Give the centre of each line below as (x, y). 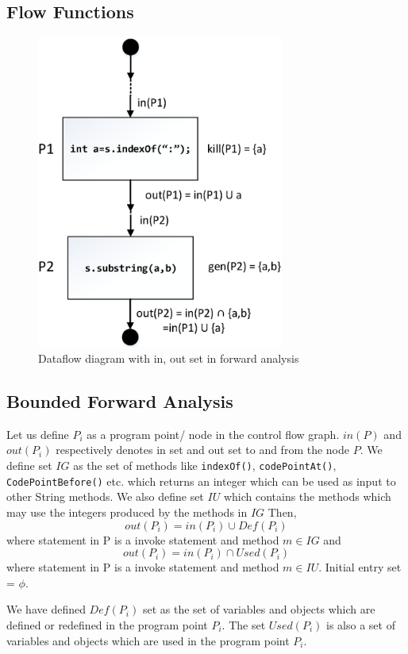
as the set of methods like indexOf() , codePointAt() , (205, 465)
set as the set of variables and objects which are (259, 609)
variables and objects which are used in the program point (148, 640)
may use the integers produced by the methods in (127, 512)
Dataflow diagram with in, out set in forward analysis (169, 358)
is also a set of (361, 624)
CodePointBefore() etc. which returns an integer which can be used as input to (201, 481)
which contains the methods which (307, 496)
